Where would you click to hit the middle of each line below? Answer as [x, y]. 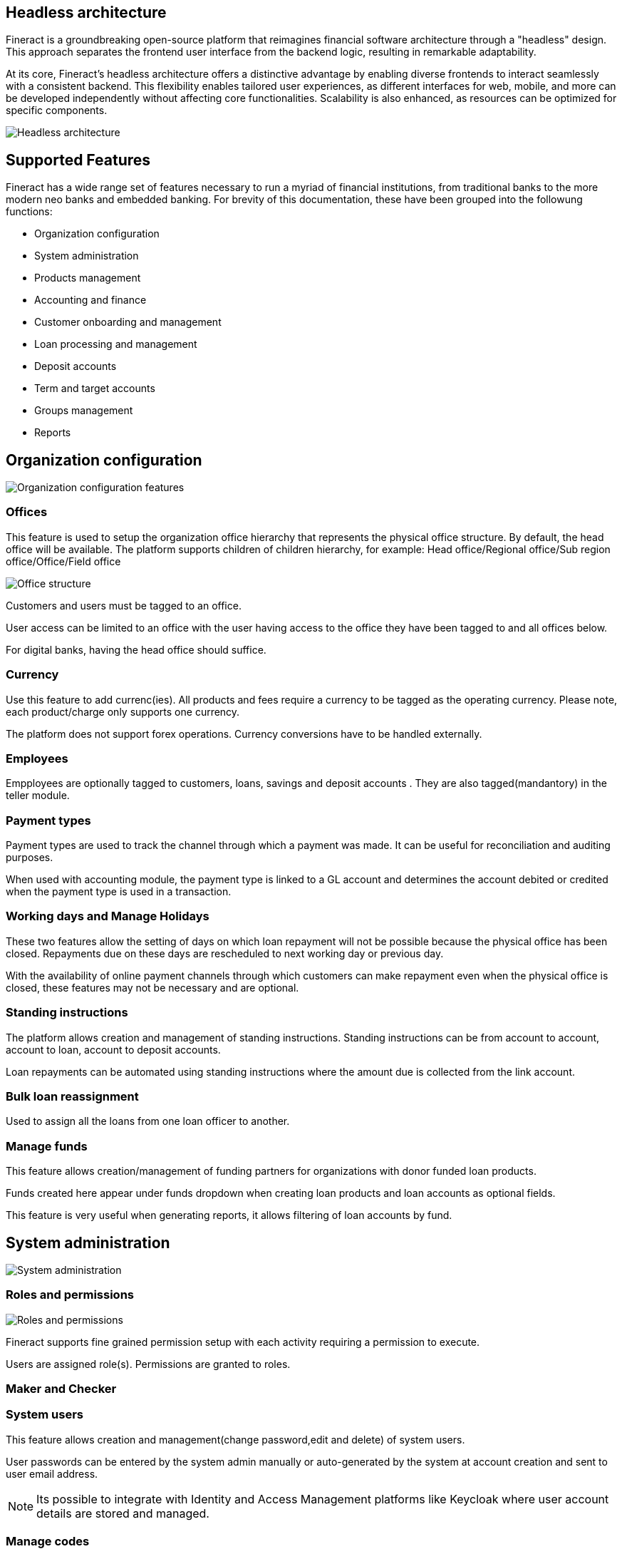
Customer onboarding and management [128, 322]
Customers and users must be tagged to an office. [124, 605]
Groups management [84, 411]
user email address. [52, 1473]
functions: [29, 212]
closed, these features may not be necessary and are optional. [152, 987]
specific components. [57, 110]
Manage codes [48, 1542]
